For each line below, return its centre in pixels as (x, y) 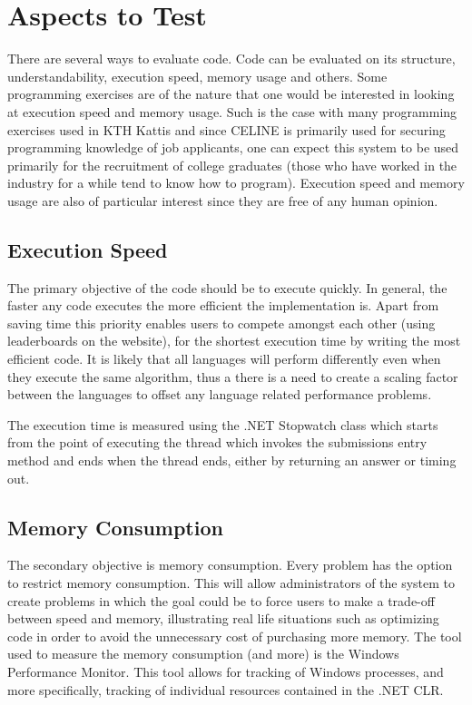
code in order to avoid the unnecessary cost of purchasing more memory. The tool (235, 636)
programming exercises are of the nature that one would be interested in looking (231, 94)
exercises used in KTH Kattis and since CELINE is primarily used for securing (226, 129)
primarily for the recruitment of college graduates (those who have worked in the (232, 165)
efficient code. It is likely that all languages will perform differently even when (224, 359)
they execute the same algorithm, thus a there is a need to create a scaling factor (233, 376)
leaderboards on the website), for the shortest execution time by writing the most (234, 341)
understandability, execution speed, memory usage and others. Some (197, 76)
